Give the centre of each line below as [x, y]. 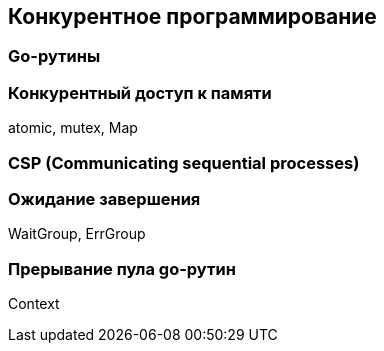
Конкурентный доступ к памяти [140, 92]
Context [34, 304]
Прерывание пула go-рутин [122, 268]
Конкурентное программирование [192, 16]
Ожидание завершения [104, 198]
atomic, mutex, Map [73, 128]
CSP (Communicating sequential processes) [184, 162]
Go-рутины [54, 56]
